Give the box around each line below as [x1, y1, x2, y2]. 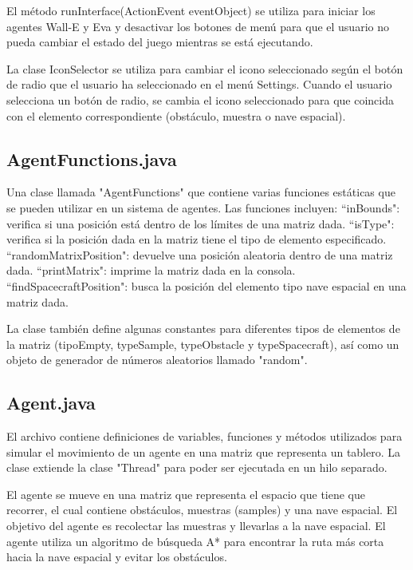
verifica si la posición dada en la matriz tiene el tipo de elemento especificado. [6, 231, 387, 247]
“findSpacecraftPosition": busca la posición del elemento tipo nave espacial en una [6, 277, 407, 294]
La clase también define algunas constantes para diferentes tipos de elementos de [6, 320, 400, 337]
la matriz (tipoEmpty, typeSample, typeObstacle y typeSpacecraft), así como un [6, 335, 399, 352]
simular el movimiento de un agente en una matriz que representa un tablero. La [6, 443, 401, 460]
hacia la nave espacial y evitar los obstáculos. [6, 548, 227, 565]
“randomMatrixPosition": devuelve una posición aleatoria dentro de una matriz [6, 246, 393, 263]
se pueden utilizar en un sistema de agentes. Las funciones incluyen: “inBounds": [6, 199, 400, 216]
